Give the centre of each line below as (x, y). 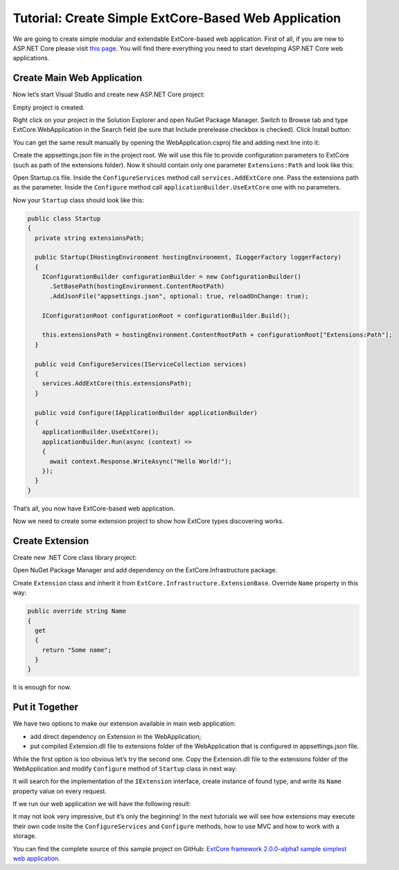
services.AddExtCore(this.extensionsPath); (117, 384)
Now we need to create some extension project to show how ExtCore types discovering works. (148, 521)
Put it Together (46, 707)
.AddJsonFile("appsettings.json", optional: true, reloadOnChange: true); (179, 296)
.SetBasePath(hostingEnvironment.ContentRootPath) (137, 287)
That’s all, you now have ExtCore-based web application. (94, 508)
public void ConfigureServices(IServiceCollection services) (141, 364)
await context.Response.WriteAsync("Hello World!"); (141, 461)
